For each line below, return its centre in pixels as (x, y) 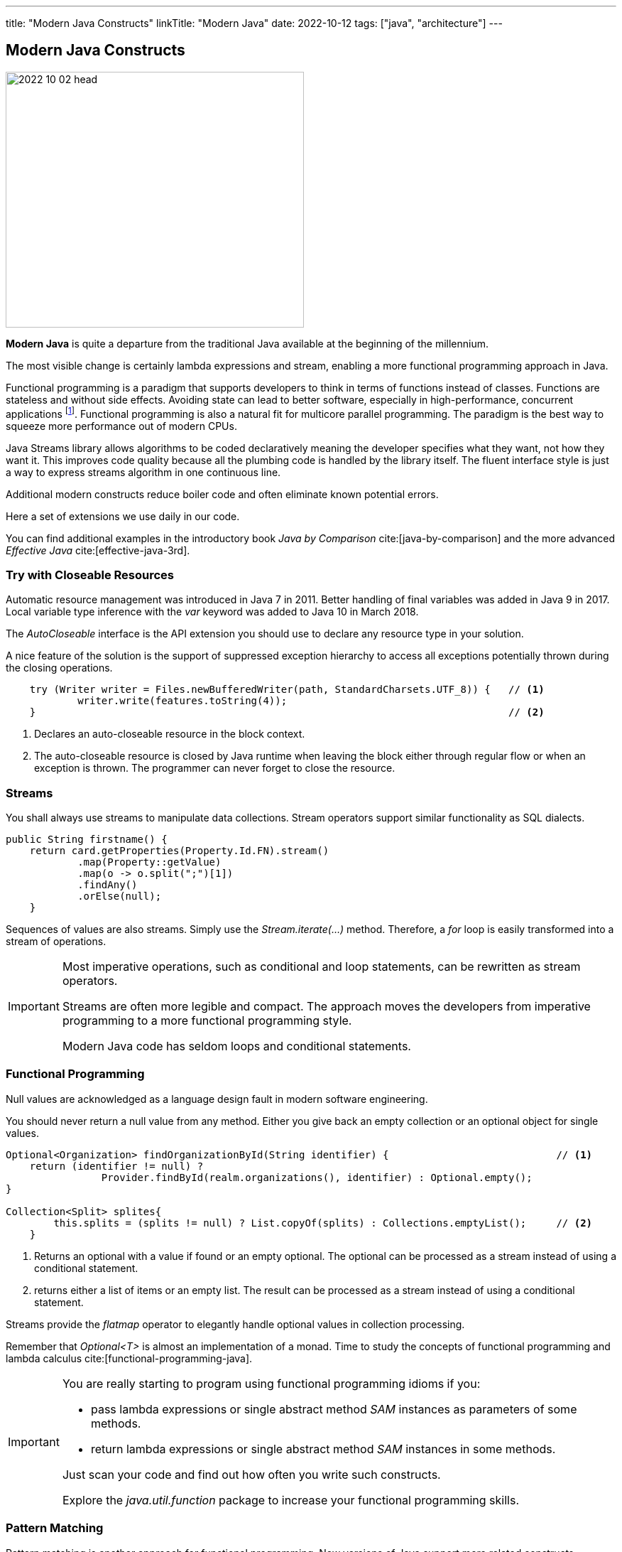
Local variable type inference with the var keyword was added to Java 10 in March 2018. (212, 612)
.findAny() (108, 885)
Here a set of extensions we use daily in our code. (123, 516)
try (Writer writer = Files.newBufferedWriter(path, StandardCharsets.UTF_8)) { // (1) (287, 690)
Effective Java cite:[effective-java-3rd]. (98, 550)
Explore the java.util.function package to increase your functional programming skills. (291, 1500)
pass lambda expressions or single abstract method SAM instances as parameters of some (334, 1409)
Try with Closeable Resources (90, 575)
